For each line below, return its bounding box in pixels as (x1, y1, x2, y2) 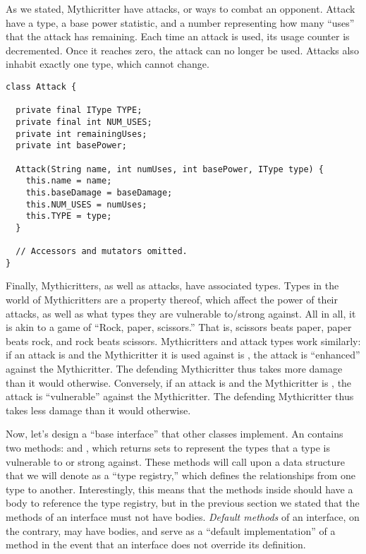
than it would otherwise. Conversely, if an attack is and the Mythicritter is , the (6, 375, 352, 390)
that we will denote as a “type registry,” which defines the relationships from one (6, 468, 355, 483)
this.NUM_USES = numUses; (25, 199, 147, 210)
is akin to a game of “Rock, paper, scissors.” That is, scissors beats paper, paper (6, 320, 352, 335)
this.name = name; (25, 176, 112, 186)
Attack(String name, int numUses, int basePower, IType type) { (16, 164, 324, 174)
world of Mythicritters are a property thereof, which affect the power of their (6, 292, 338, 307)
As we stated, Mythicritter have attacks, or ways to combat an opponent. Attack (6, 1, 355, 16)
